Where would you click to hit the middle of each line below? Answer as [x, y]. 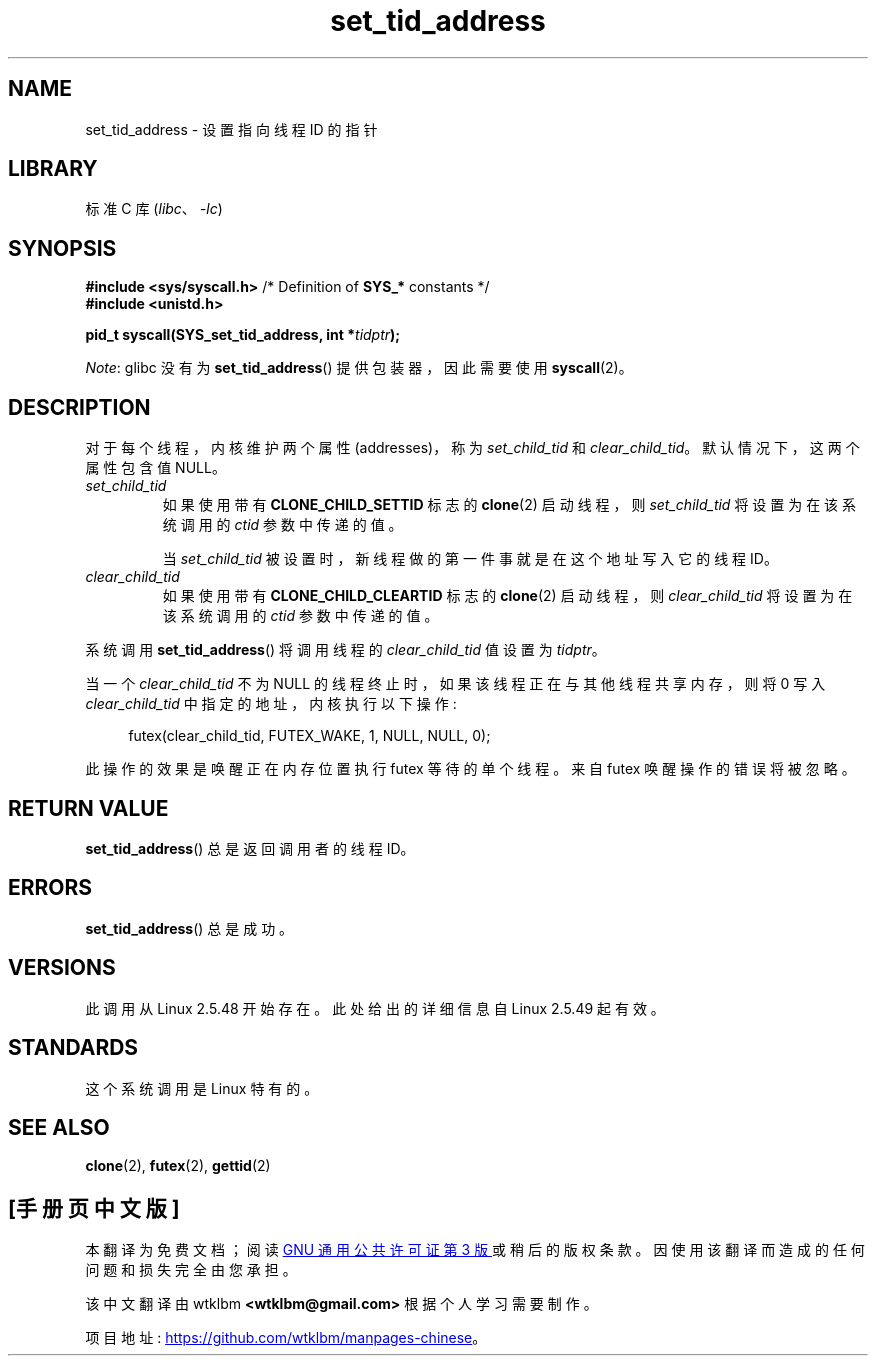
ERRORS [50, 888]
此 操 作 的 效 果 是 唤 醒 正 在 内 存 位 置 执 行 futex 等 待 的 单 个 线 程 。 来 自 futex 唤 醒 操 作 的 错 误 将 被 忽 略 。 [470, 769]
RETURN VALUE [88, 808]
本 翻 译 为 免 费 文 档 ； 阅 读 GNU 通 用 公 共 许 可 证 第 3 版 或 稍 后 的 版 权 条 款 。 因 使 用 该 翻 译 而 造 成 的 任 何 [475, 1250]
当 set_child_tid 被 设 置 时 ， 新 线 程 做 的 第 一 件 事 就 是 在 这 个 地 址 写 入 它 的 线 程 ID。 [470, 559]
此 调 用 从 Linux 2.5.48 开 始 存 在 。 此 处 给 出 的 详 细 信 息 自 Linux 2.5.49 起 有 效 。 [375, 1008]
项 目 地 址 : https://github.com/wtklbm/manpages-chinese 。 [286, 1338]
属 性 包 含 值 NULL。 [155, 468]
